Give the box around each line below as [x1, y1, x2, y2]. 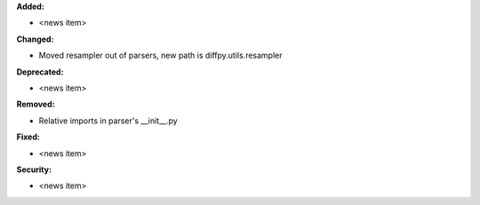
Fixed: [16, 131, 40, 142]
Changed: [16, 34, 54, 44]
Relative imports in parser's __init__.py [38, 115, 178, 126]
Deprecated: [16, 67, 64, 77]
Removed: [16, 99, 55, 110]
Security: [16, 164, 52, 175]
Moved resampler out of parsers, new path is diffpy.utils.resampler [38, 50, 284, 61]
